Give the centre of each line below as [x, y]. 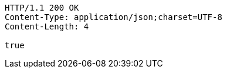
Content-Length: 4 [47, 26]
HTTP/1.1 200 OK [42, 8]
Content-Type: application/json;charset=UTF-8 [113, 17]
